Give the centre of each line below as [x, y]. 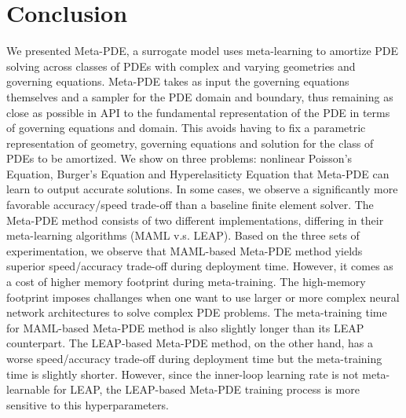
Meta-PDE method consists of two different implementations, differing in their [195, 220]
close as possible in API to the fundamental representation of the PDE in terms [198, 112]
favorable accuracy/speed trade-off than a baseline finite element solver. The [190, 205]
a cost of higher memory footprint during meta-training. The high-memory [186, 282]
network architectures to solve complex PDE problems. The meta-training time [197, 312]
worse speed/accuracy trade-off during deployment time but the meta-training [194, 358]
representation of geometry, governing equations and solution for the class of [190, 143]
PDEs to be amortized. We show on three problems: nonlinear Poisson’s [179, 158]
